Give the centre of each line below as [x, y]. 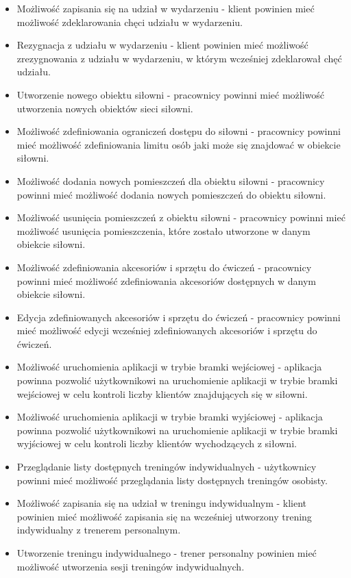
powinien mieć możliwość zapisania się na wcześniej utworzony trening [164, 516]
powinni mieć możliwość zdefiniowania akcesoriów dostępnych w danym [166, 280]
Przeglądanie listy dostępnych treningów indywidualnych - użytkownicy [167, 467]
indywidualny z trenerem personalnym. [99, 530]
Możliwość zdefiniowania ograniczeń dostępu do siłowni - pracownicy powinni [179, 131]
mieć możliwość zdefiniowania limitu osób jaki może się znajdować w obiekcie [179, 144]
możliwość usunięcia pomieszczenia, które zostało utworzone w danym [164, 230]
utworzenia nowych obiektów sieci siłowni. [105, 108]
